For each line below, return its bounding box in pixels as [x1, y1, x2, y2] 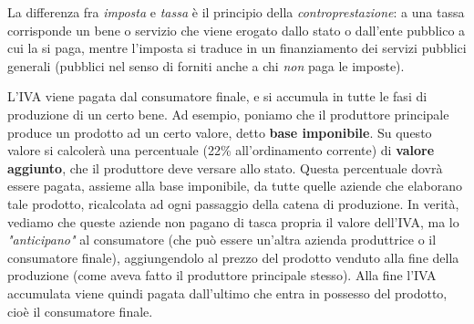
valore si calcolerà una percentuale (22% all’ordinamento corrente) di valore [7, 141, 435, 160]
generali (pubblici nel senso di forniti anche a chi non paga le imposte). [7, 56, 405, 75]
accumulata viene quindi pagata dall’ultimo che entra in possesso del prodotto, [7, 283, 448, 302]
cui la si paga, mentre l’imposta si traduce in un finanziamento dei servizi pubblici [7, 38, 467, 57]
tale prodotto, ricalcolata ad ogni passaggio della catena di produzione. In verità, [7, 193, 459, 213]
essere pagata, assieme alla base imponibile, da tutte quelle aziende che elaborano [7, 176, 462, 195]
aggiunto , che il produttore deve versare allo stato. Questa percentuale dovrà [7, 158, 443, 177]
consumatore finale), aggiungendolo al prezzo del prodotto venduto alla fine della [7, 247, 459, 267]
